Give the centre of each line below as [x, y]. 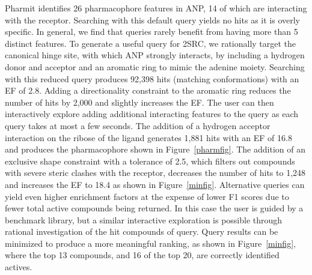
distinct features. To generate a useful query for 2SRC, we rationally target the [151, 43]
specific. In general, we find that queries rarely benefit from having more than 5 [151, 32]
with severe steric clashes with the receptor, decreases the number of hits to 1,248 [155, 173]
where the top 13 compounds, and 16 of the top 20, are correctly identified [142, 255]
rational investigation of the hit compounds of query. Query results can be [142, 231]
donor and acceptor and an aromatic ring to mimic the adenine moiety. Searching [155, 66]
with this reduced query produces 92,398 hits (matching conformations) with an [152, 78]
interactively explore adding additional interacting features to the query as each [152, 114]
